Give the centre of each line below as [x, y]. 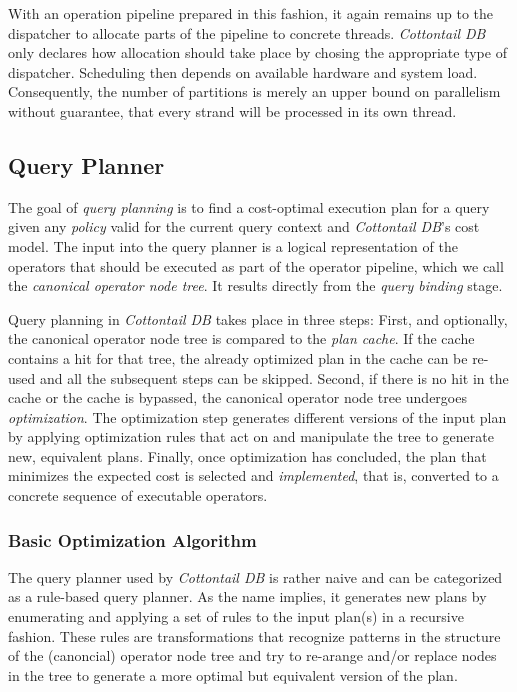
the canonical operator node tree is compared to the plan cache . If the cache [241, 338]
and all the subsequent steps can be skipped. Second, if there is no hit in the [274, 377]
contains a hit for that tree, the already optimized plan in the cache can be [238, 357]
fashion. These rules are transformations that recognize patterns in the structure [254, 635]
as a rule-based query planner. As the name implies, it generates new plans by [247, 596]
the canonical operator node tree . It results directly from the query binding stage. [255, 285]
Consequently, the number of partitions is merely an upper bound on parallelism [254, 91]
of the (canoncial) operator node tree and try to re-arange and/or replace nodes [252, 655]
